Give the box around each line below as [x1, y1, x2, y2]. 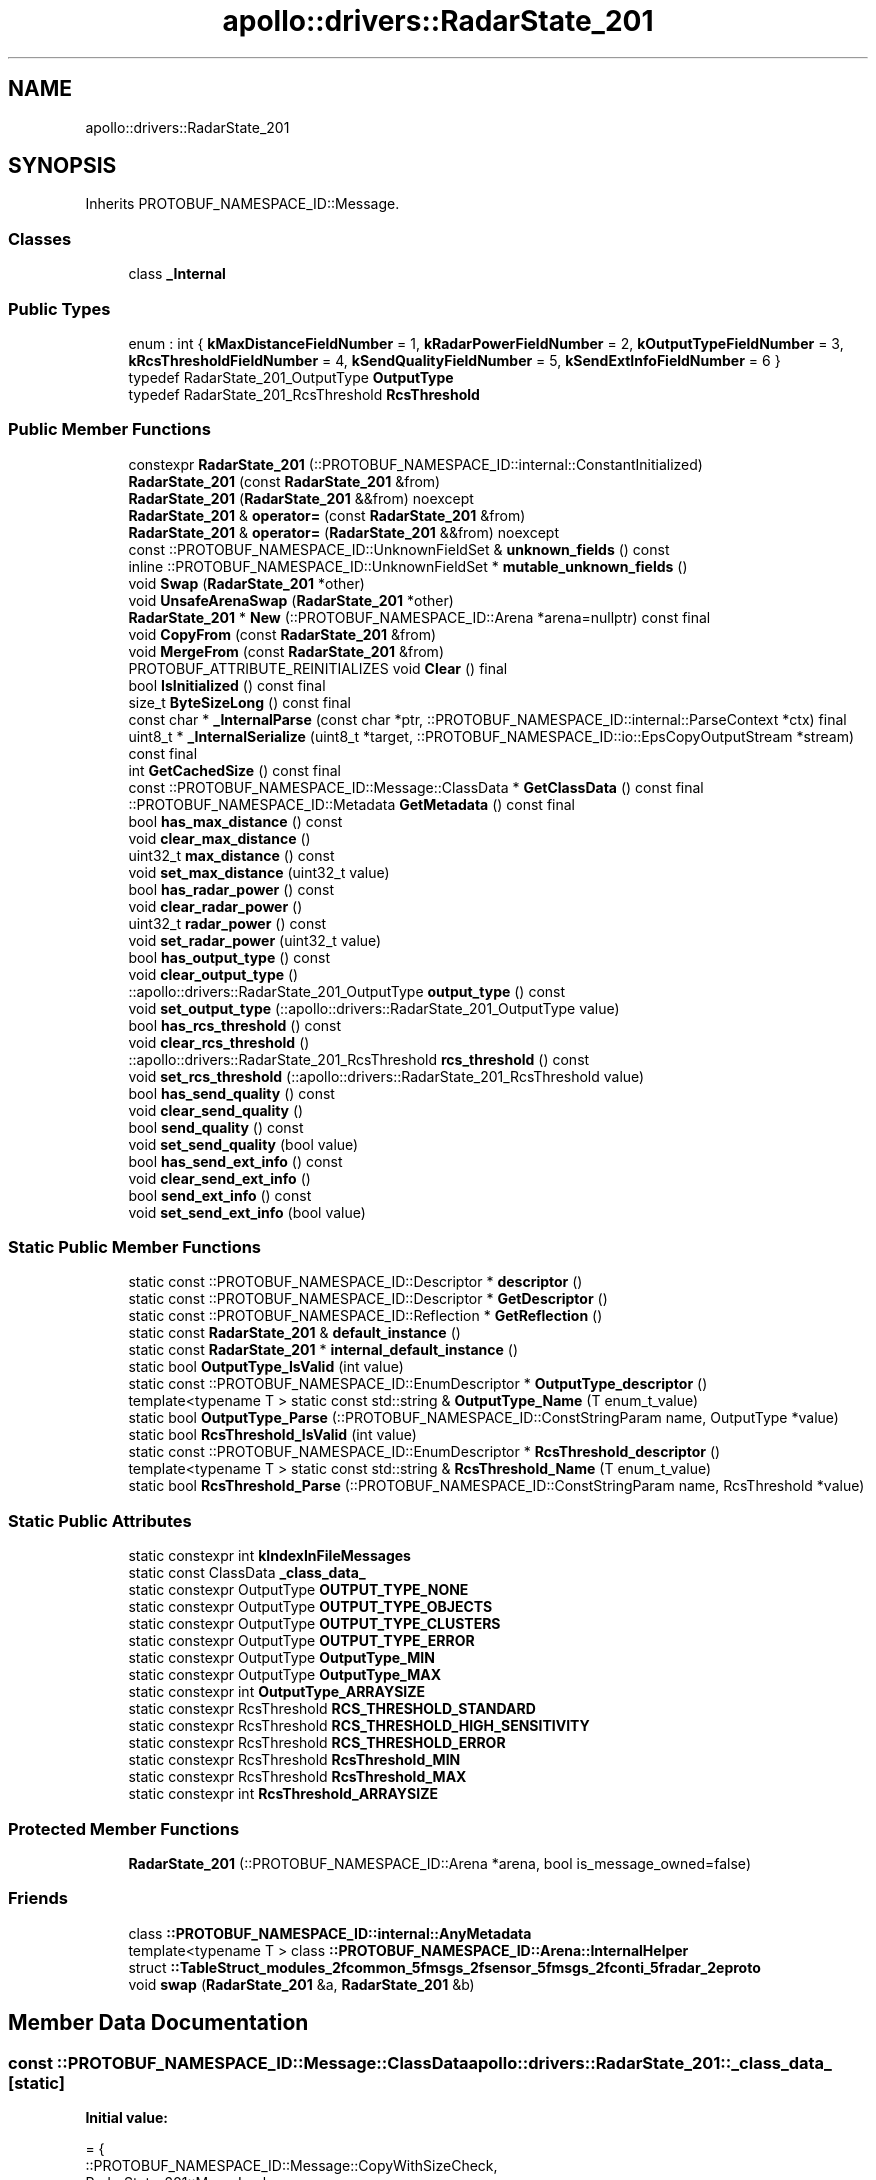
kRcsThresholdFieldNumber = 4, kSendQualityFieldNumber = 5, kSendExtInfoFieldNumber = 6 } [128, 351, 781, 369]
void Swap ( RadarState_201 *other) [128, 574, 365, 592]
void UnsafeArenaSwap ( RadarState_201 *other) [128, 591, 454, 609]
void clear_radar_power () [128, 897, 303, 915]
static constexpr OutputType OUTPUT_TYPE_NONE [128, 1581, 469, 1599]
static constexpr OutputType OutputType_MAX [128, 1666, 442, 1684]
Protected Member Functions [8, 1818, 240, 1839]
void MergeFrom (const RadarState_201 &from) [128, 642, 444, 660]
